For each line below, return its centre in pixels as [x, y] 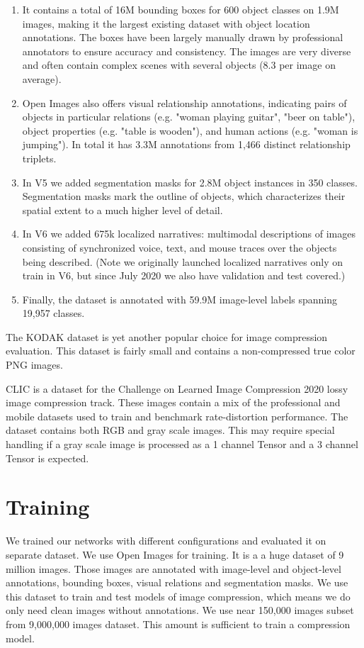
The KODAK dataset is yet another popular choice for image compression [167, 336]
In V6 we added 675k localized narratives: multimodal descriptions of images [189, 234]
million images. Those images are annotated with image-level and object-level [174, 568]
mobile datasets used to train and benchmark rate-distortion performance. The [177, 416]
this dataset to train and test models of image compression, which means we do [178, 596]
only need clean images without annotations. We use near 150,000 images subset [180, 610]
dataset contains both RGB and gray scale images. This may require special [170, 430]
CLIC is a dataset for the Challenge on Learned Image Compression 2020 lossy [177, 388]
